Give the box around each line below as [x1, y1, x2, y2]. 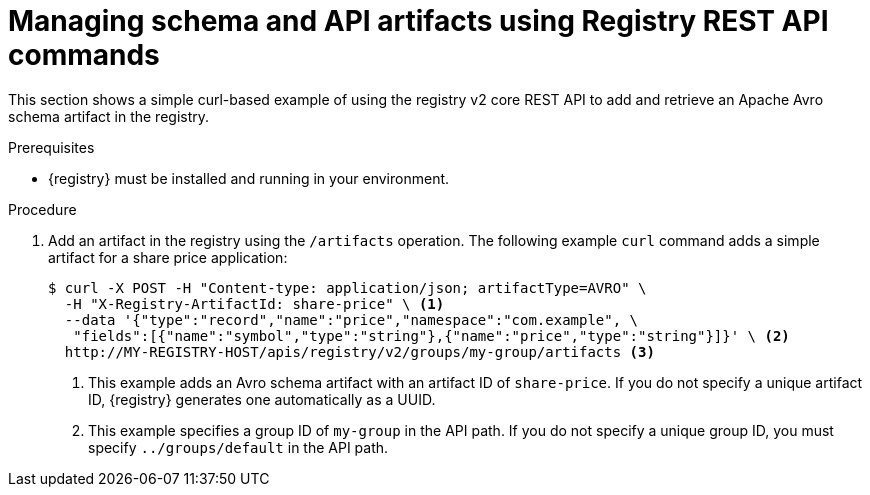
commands [8, 38, 160, 72]
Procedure [8, 200, 77, 218]
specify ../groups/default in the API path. [88, 438, 389, 456]
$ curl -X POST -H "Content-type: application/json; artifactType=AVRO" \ [48, 279, 647, 296]
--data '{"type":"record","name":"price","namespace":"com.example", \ [64, 311, 639, 328]
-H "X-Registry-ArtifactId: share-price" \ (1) [64, 295, 445, 312]
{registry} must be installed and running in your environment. [48, 169, 450, 187]
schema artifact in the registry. [8, 107, 210, 125]
